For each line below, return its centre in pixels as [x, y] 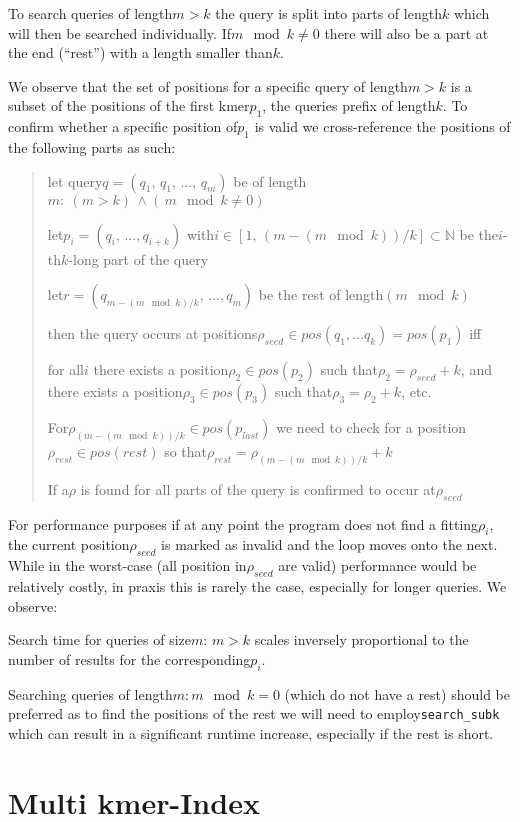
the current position [69, 544]
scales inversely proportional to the [361, 639]
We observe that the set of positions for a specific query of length [208, 85]
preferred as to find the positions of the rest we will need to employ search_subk [254, 713]
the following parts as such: [92, 146]
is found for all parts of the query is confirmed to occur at [258, 488]
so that [185, 451]
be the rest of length [321, 294]
